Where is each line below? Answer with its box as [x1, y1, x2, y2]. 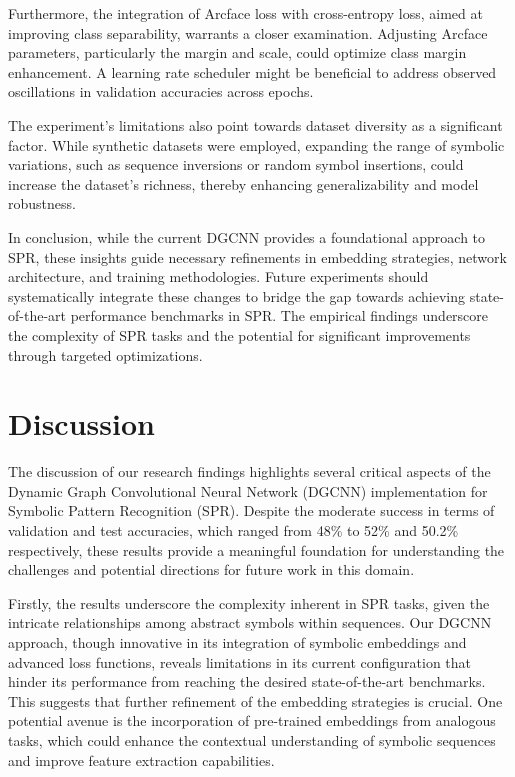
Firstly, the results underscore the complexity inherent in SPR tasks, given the [8, 592, 490, 613]
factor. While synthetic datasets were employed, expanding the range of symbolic [8, 134, 505, 155]
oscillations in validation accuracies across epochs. [8, 81, 314, 102]
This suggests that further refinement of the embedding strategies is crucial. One [8, 690, 503, 711]
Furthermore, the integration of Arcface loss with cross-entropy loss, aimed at [8, 3, 483, 23]
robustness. [8, 193, 76, 214]
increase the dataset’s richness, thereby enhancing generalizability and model [8, 173, 479, 194]
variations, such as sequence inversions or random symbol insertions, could [8, 154, 464, 175]
